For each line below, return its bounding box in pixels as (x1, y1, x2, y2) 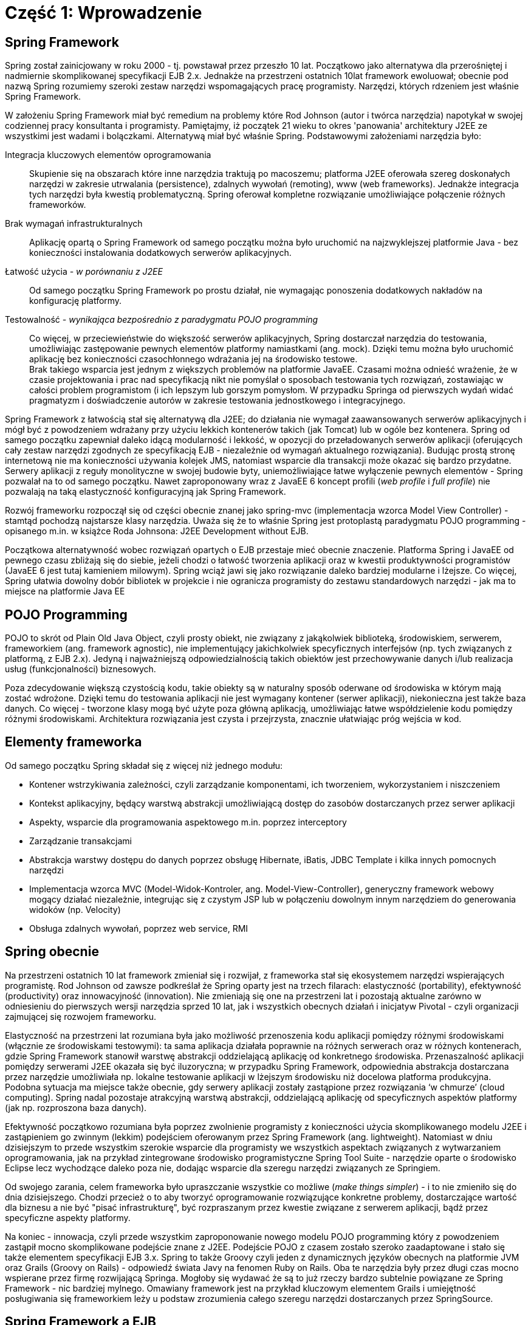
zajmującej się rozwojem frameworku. (5, 1011, 157, 1022)
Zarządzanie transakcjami (29, 835, 132, 846)
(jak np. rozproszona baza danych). (5, 1102, 147, 1113)
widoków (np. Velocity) (29, 904, 121, 915)
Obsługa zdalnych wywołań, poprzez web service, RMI (29, 923, 248, 934)
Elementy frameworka (5, 734, 142, 750)
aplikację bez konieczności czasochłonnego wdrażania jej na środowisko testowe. (29, 354, 358, 365)
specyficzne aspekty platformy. (5, 1212, 131, 1223)
